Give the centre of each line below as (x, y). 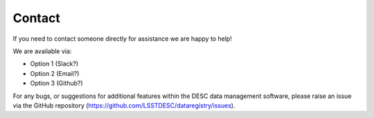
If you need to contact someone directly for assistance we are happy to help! (122, 39)
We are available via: (42, 51)
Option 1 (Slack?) (54, 64)
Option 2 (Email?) (55, 73)
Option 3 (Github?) (56, 83)
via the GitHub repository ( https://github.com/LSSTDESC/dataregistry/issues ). (124, 105)
